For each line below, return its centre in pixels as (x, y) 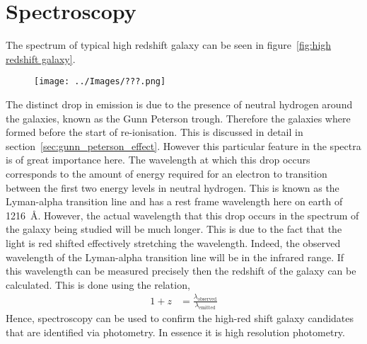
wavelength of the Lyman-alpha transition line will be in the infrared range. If (175, 257)
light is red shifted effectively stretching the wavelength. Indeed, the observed (173, 242)
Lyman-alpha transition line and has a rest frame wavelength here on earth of (174, 201)
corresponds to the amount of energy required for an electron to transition (167, 173)
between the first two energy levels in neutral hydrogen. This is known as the (173, 187)
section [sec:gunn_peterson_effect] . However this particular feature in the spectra (183, 145)
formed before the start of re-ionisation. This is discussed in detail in (155, 132)
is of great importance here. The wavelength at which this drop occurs (158, 160)
